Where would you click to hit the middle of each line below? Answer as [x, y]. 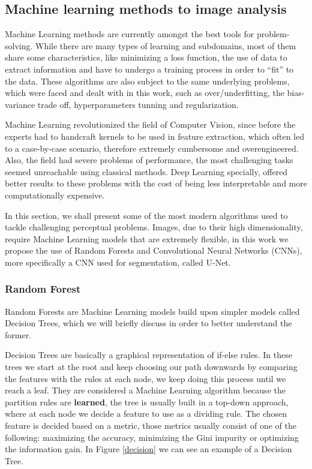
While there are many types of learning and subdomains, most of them [166, 45]
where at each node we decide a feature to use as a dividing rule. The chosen [146, 414]
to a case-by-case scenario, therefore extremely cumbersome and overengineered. [152, 148]
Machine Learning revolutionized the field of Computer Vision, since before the [150, 124]
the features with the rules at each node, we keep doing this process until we [145, 378]
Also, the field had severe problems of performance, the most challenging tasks [149, 160]
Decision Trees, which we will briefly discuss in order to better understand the [148, 323]
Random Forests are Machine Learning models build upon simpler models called [152, 311]
